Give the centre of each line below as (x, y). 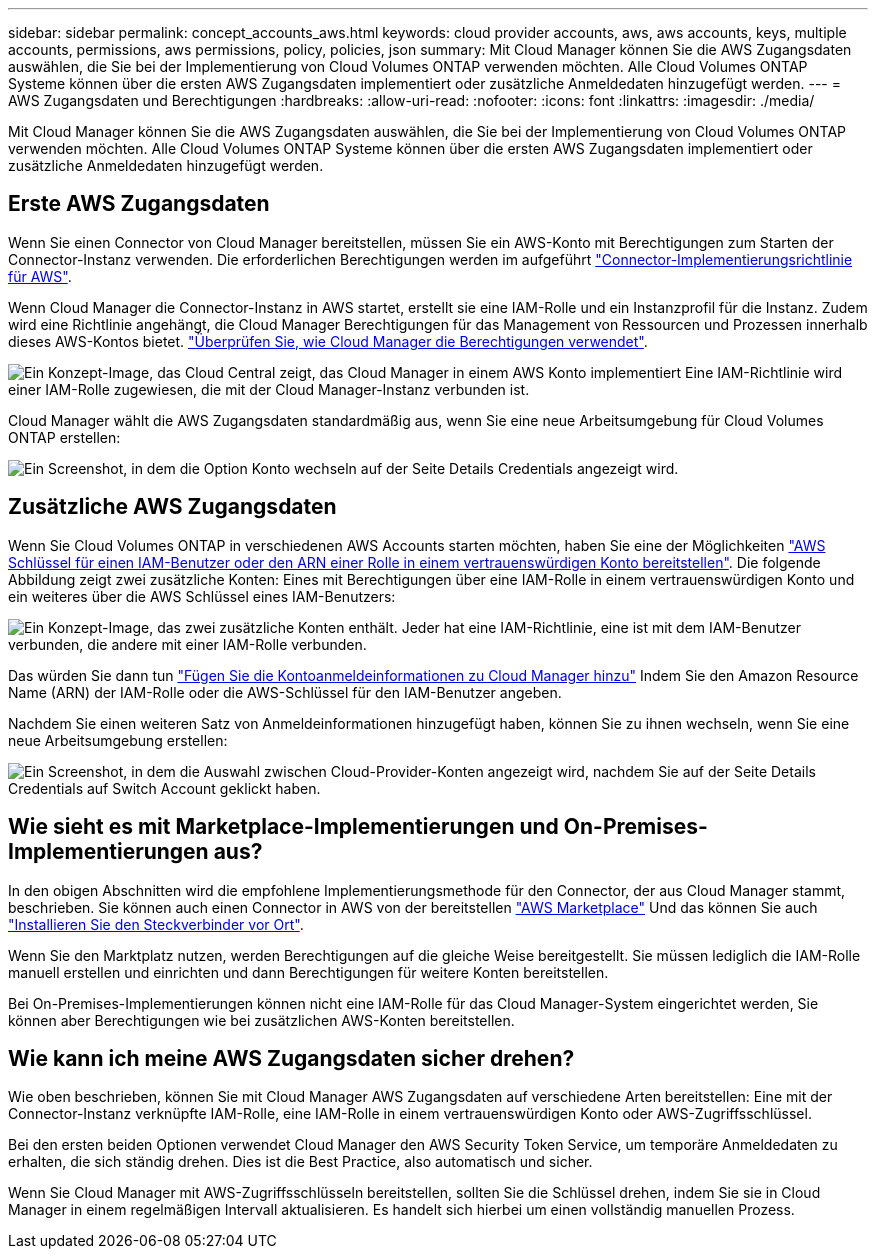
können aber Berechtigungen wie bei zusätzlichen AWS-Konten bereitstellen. (261, 1020)
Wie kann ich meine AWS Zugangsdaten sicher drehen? (291, 1058)
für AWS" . (40, 276)
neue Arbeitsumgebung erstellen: (118, 740)
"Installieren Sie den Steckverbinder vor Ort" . (156, 924)
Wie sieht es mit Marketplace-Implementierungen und (283, 827)
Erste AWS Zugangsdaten (139, 204)
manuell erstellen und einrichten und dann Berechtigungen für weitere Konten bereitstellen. (308, 972)
